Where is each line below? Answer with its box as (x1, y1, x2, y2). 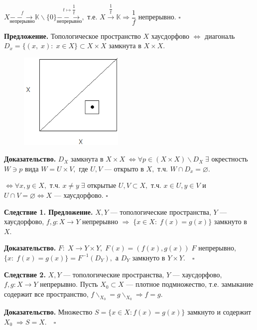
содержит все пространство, (4, 288, 89, 299)
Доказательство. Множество (4, 306, 93, 317)
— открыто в (104, 163, 144, 173)
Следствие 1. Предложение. (4, 206, 93, 217)
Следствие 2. (4, 269, 46, 279)
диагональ (205, 30, 235, 41)
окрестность (211, 154, 248, 164)
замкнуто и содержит (187, 306, 252, 317)
